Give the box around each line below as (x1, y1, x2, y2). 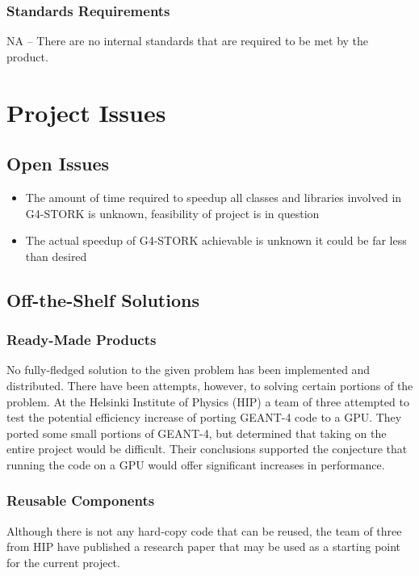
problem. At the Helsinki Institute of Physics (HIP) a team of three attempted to (6, 393, 409, 410)
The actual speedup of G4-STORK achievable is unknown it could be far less (25, 232, 407, 249)
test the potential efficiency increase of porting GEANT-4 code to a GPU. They (6, 409, 402, 426)
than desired (25, 247, 87, 264)
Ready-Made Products (6, 330, 157, 350)
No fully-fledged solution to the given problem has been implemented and (6, 361, 371, 378)
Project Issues (6, 95, 166, 128)
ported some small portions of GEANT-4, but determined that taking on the (6, 424, 387, 441)
